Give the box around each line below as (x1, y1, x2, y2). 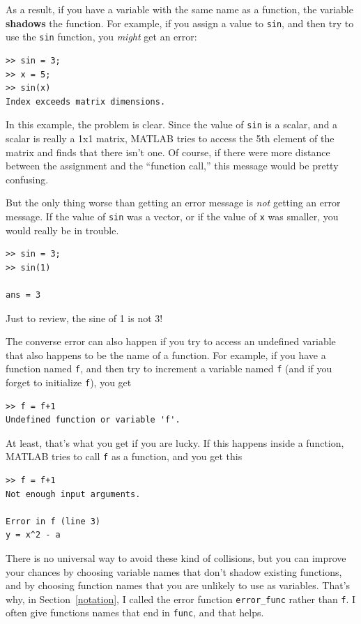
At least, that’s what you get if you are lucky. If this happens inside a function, (6, 435, 344, 450)
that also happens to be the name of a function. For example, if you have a (6, 347, 326, 362)
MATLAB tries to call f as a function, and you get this (6, 449, 243, 464)
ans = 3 (6, 289, 41, 300)
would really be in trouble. (6, 222, 119, 237)
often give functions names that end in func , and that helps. (6, 605, 264, 620)
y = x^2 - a (6, 530, 61, 540)
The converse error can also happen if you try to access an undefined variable (6, 334, 336, 349)
